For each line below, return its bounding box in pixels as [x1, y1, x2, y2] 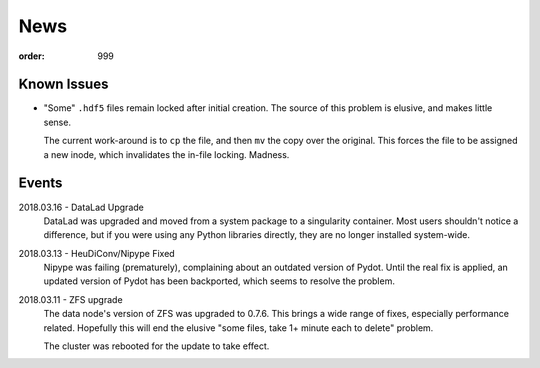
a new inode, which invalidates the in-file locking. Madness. [43, 148, 290, 160]
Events [18, 175, 63, 192]
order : [18, 50, 45, 62]
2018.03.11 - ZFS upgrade [18, 293, 124, 305]
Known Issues [18, 76, 109, 93]
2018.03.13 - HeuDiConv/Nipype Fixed [18, 247, 175, 259]
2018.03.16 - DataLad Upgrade [18, 201, 144, 213]
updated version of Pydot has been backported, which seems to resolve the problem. [43, 275, 395, 287]
